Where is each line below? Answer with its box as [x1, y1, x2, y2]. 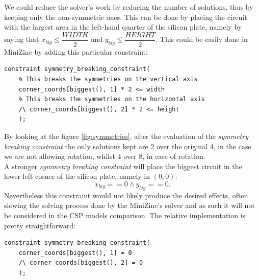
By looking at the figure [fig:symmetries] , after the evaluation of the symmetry [4, 131, 248, 141]
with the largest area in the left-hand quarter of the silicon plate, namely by [4, 21, 242, 32]
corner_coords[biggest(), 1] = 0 [18, 249, 132, 256]
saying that [4, 34, 39, 44]
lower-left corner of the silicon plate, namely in [4, 171, 150, 181]
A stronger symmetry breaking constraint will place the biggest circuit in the [4, 160, 242, 171]
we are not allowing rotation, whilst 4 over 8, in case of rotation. [4, 151, 205, 161]
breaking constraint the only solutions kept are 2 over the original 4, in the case [4, 141, 251, 151]
